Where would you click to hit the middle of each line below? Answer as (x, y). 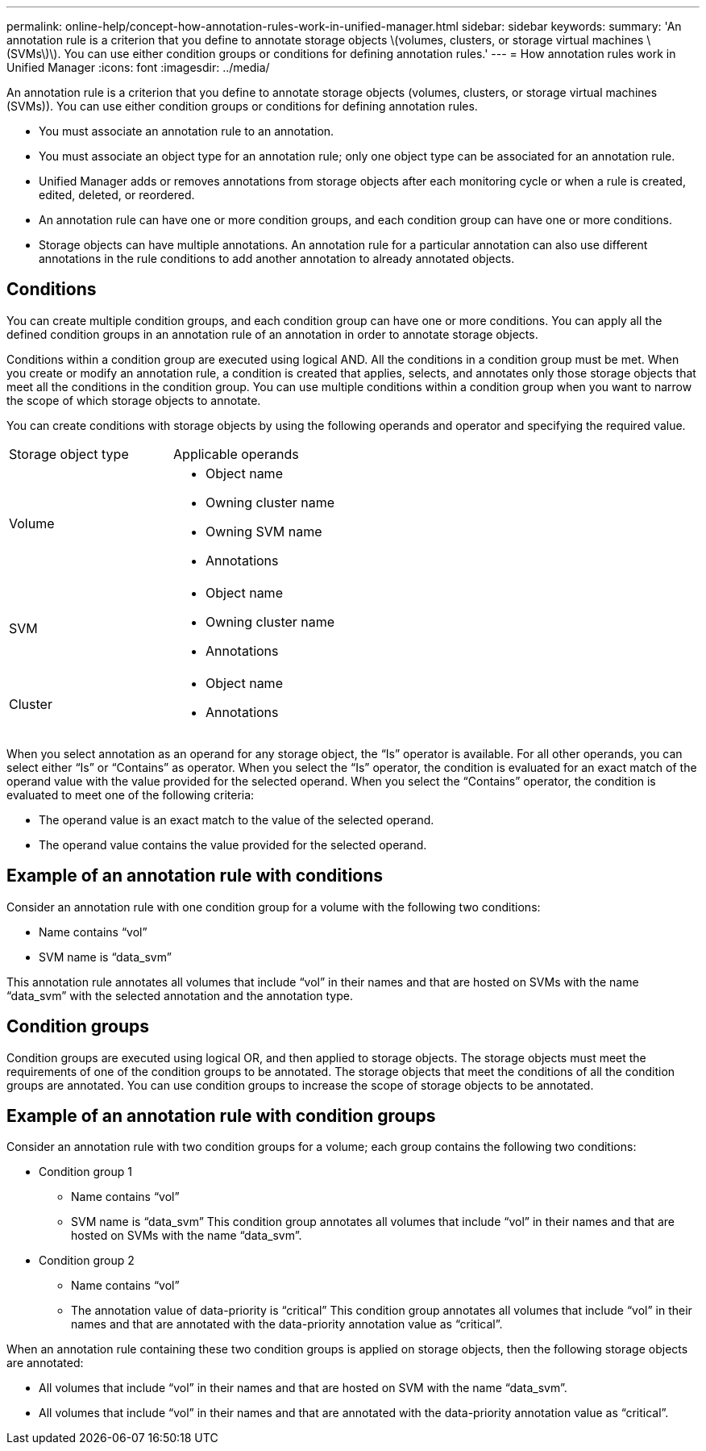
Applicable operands (236, 454)
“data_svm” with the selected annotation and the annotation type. (180, 995)
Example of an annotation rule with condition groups (221, 1115)
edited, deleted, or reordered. (117, 195)
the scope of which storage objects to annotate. (134, 400)
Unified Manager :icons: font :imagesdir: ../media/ (138, 67)
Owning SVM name (264, 531)
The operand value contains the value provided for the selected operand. (233, 844)
